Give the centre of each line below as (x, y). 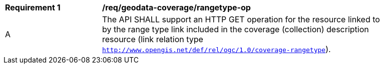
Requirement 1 (33, 7)
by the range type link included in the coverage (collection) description (236, 29)
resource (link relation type (153, 39)
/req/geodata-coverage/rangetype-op (176, 7)
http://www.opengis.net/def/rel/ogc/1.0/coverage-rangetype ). (217, 49)
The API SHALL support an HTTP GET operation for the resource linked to (241, 19)
